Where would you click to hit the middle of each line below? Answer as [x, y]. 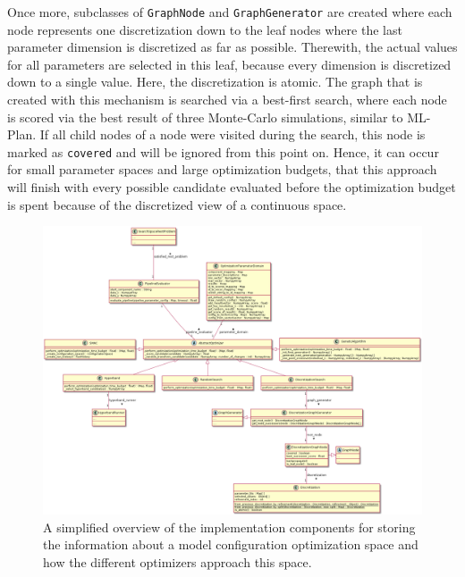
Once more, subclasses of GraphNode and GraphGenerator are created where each [230, 12]
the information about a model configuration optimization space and [231, 544]
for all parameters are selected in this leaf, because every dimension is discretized [229, 64]
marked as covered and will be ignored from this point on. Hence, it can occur [223, 151]
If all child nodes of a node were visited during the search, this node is [232, 134]
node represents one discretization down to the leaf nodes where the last [205, 29]
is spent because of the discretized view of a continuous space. [177, 204]
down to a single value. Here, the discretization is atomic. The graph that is [215, 82]
